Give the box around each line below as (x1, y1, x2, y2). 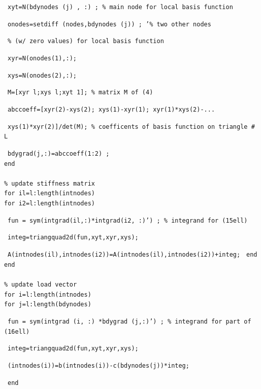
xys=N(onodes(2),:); (8, 72, 77, 79)
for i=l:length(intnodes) (4, 291, 91, 298)
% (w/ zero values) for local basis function (8, 38, 164, 45)
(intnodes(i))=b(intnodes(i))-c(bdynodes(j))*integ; (8, 362, 189, 369)
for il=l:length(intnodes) (4, 190, 95, 197)
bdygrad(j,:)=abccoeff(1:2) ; (8, 150, 110, 157)
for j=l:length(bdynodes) (4, 301, 91, 308)
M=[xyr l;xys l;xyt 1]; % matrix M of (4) (8, 89, 153, 96)
